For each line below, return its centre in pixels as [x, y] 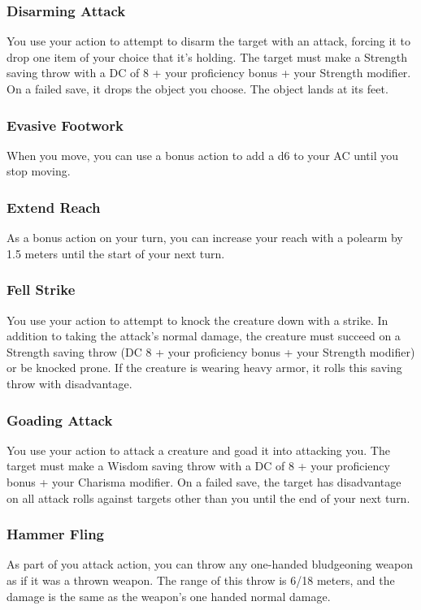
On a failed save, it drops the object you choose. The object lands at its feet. [197, 89]
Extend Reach [54, 207]
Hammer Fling [55, 534]
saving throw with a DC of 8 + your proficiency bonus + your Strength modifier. [209, 73]
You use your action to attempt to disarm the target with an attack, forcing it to [208, 41]
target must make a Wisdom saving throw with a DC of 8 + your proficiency [198, 466]
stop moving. [39, 171]
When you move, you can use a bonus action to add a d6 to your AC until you [203, 155]
